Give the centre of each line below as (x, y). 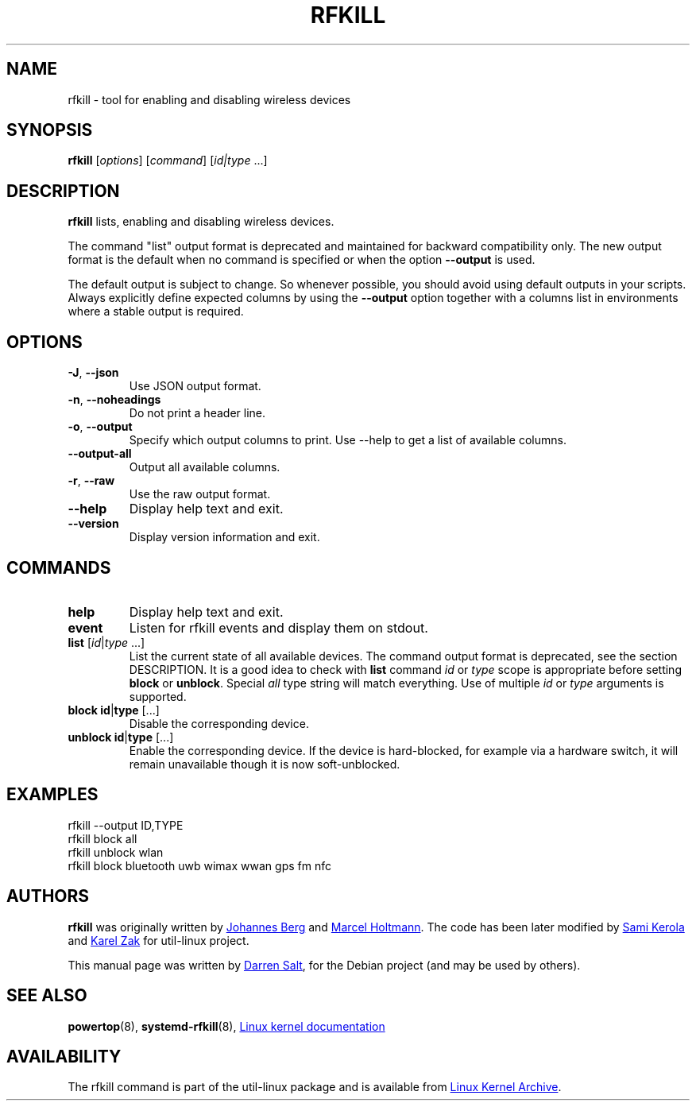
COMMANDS (59, 567)
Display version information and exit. (224, 537)
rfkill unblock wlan (116, 852)
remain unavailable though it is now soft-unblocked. (265, 764)
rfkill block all (102, 838)
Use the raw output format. (200, 494)
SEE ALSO (47, 996)
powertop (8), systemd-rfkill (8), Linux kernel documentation (226, 1026)
